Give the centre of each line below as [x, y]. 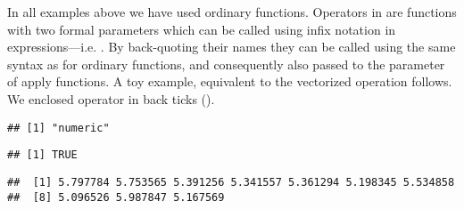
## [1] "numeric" [58, 128]
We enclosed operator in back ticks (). [111, 98]
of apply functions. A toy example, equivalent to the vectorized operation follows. [230, 81]
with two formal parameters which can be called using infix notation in [202, 29]
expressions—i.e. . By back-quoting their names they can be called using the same [232, 47]
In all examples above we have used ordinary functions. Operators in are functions [232, 12]
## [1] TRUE [42, 155]
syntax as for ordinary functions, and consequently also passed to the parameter [226, 64]
